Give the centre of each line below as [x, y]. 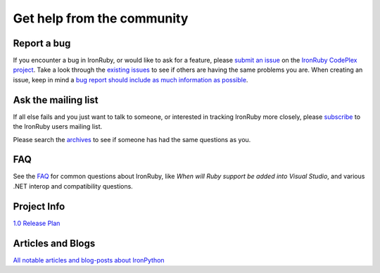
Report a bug [42, 43]
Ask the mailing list [56, 100]
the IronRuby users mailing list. [58, 127]
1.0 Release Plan [37, 223]
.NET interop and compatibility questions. [73, 186]
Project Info [39, 207]
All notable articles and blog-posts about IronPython [89, 260]
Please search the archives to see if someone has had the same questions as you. [132, 139]
